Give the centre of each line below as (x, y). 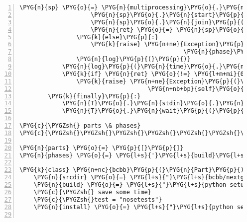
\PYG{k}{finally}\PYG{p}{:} (94, 96)
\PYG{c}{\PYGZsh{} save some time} (92, 192)
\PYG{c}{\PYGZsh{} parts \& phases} (80, 126)
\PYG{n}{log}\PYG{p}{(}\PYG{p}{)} (133, 59)
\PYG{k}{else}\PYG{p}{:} (118, 37)
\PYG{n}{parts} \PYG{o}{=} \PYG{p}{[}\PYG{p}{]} (102, 148)
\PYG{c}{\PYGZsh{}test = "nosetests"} (98, 199)
